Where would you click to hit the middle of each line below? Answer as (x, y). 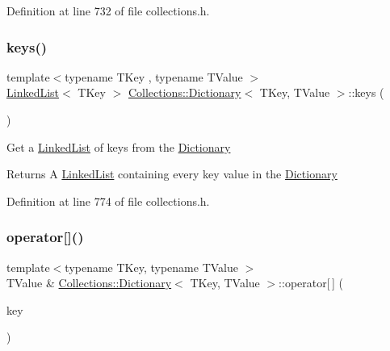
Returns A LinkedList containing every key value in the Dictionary (172, 174)
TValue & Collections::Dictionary (89, 283)
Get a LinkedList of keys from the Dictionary (119, 146)
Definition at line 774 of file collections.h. (108, 201)
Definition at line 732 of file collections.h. (108, 10)
